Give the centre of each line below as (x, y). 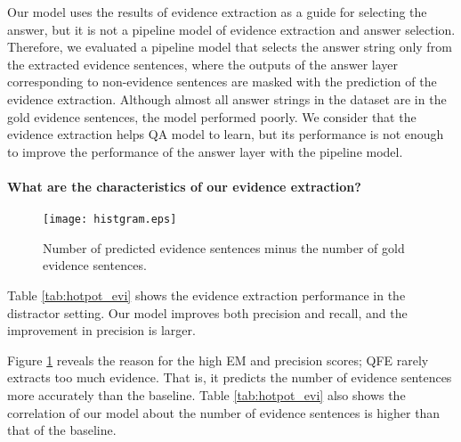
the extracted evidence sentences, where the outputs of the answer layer (203, 64)
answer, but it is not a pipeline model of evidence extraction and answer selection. (231, 29)
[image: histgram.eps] (110, 220)
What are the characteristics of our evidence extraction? (184, 186)
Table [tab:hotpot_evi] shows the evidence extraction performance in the (206, 295)
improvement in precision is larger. (101, 330)
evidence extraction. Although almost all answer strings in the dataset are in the (227, 98)
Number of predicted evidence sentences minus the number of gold (224, 247)
